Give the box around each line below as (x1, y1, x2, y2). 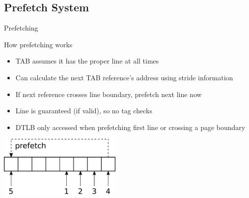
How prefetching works (4, 39, 73, 49)
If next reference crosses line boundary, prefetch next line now (15, 89, 202, 99)
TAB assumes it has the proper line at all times (15, 56, 159, 66)
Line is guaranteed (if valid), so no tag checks (15, 105, 152, 116)
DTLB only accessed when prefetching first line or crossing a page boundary (15, 122, 246, 132)
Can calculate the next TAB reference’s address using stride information (15, 72, 233, 82)
